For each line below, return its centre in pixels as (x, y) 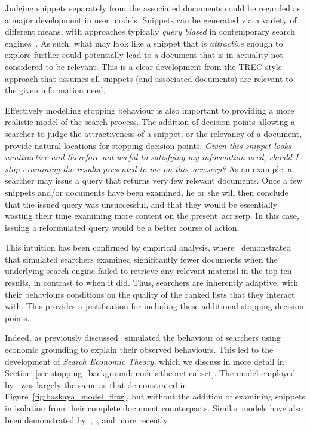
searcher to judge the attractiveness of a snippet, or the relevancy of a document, (154, 133)
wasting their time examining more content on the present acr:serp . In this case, (152, 216)
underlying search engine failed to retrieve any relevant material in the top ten (148, 271)
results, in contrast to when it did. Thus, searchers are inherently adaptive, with (152, 283)
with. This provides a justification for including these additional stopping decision (154, 306)
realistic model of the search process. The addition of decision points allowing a (150, 122)
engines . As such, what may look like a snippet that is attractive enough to (144, 43)
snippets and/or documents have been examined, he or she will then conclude (147, 192)
